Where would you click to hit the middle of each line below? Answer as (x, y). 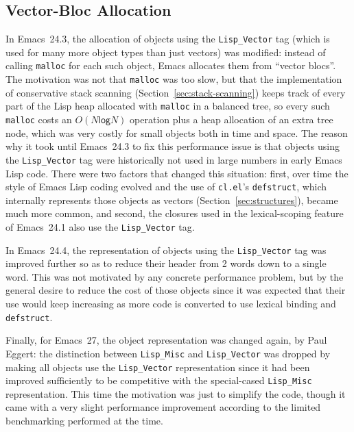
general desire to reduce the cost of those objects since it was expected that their (176, 290)
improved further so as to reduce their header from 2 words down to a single (166, 263)
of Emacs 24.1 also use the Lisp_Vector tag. (100, 226)
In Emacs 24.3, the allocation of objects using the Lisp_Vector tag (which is (168, 39)
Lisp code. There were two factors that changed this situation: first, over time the (177, 173)
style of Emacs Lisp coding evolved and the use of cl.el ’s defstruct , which (166, 187)
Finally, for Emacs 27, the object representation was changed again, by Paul (166, 340)
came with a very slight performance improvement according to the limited (163, 407)
